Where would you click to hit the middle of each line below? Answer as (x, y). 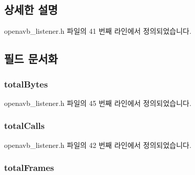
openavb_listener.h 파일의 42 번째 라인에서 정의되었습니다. (98, 145)
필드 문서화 (31, 59)
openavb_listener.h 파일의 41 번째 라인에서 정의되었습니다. (98, 31)
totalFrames (29, 168)
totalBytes (26, 84)
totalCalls (24, 126)
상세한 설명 (31, 9)
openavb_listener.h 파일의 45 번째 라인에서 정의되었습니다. (98, 103)
